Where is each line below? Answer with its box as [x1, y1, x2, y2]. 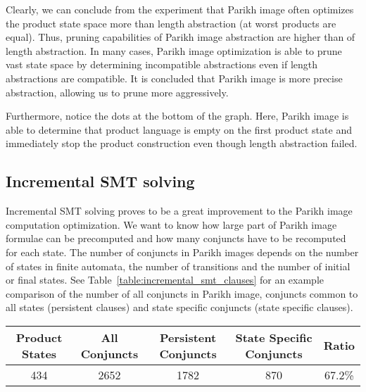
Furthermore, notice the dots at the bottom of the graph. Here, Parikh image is [6, 108, 349, 123]
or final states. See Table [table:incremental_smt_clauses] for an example [6, 272, 324, 287]
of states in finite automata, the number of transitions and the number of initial [6, 258, 351, 273]
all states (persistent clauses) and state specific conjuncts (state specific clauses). [6, 300, 353, 315]
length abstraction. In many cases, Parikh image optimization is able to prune [6, 43, 342, 58]
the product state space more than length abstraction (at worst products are [6, 15, 336, 30]
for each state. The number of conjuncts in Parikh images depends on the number [6, 244, 359, 259]
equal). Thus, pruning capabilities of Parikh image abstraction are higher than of [6, 30, 355, 44]
